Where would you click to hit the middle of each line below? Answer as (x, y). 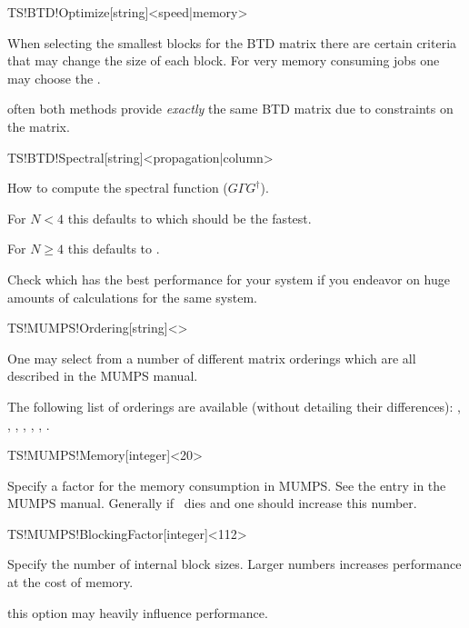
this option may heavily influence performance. (138, 612)
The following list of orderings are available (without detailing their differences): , (234, 406)
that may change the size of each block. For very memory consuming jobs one (224, 60)
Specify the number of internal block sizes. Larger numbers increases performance (234, 564)
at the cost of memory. (70, 582)
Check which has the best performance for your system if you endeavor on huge (229, 279)
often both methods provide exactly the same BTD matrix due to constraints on (230, 109)
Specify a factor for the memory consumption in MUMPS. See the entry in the (227, 485)
